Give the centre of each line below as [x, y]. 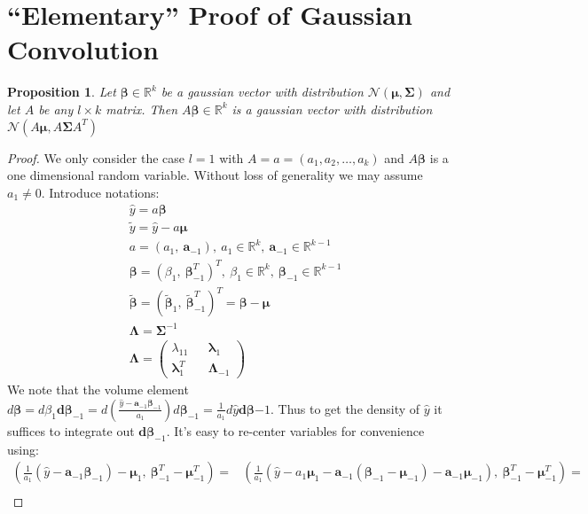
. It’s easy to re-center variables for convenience [295, 430]
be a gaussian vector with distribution [262, 92]
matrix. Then [142, 109]
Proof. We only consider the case [96, 157]
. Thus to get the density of [345, 408]
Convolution [83, 49]
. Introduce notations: [100, 192]
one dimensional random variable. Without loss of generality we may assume [215, 175]
